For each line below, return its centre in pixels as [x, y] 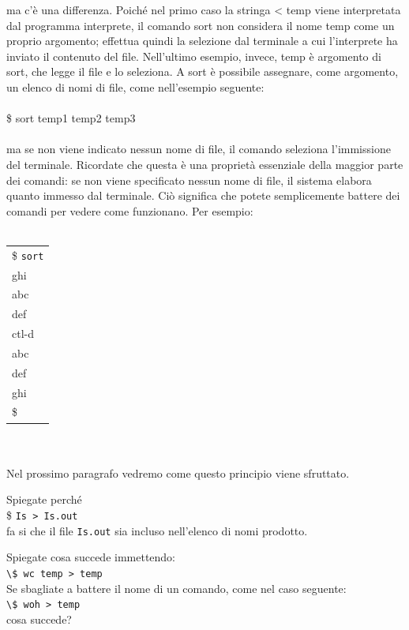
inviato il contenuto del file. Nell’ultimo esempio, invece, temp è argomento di [194, 56]
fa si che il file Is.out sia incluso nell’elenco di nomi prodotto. [157, 530]
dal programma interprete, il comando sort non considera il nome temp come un [201, 25]
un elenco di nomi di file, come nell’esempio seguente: [135, 86]
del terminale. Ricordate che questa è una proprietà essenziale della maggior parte [205, 164]
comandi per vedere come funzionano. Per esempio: [130, 210]
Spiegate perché [44, 499]
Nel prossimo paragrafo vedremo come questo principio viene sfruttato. [178, 472]
